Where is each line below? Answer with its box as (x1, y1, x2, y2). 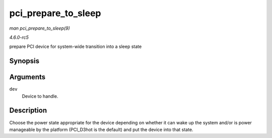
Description (9, 106, 47, 115)
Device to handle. (22, 93, 58, 99)
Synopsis (9, 57, 40, 65)
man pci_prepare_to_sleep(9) (9, 25, 70, 31)
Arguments (9, 73, 46, 82)
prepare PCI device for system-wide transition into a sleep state (9, 43, 142, 50)
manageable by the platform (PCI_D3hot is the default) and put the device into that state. (9, 126, 193, 132)
